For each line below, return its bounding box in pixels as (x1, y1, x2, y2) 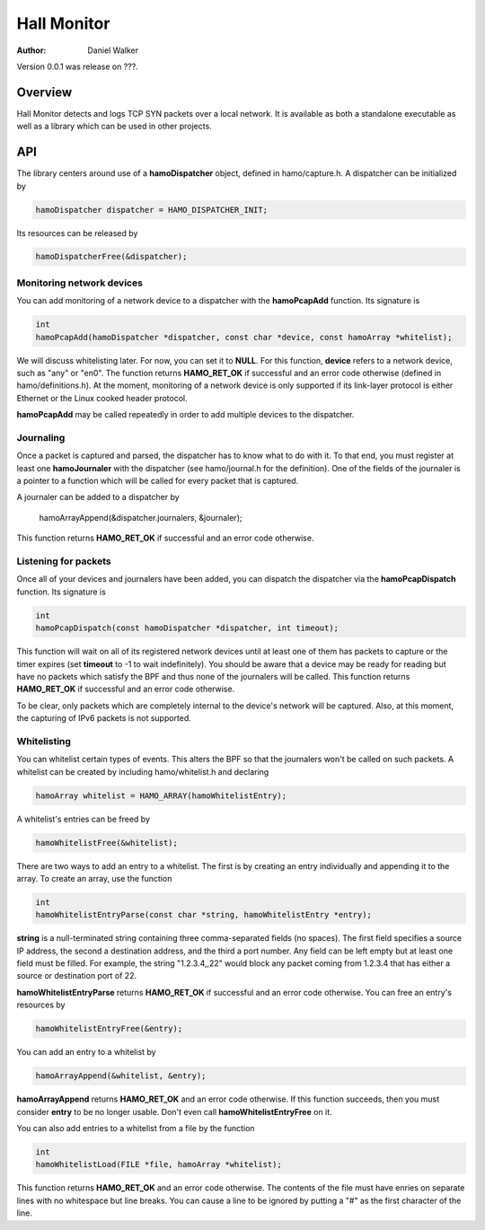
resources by (16, 999, 66, 1010)
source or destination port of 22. (16, 971, 137, 981)
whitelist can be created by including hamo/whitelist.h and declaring (16, 766, 269, 777)
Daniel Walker (87, 45, 139, 56)
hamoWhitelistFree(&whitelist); (35, 838, 179, 848)
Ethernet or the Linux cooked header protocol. (16, 392, 188, 403)
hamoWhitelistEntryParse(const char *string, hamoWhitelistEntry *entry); (35, 909, 373, 920)
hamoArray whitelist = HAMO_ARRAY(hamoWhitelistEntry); (35, 790, 287, 801)
